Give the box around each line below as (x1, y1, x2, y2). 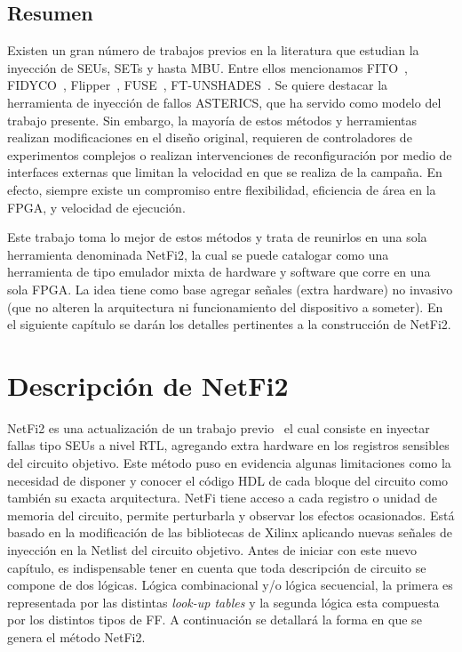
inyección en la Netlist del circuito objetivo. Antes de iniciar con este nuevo (7, 540, 418, 559)
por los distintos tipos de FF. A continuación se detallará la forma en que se (7, 610, 422, 629)
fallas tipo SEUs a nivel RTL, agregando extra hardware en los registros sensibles (7, 436, 450, 455)
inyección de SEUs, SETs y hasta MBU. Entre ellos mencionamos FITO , (7, 58, 408, 76)
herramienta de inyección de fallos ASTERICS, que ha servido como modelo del (7, 93, 442, 111)
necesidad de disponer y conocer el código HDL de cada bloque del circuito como (7, 471, 449, 489)
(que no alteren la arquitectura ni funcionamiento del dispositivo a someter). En (7, 297, 443, 316)
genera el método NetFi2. (7, 627, 146, 646)
